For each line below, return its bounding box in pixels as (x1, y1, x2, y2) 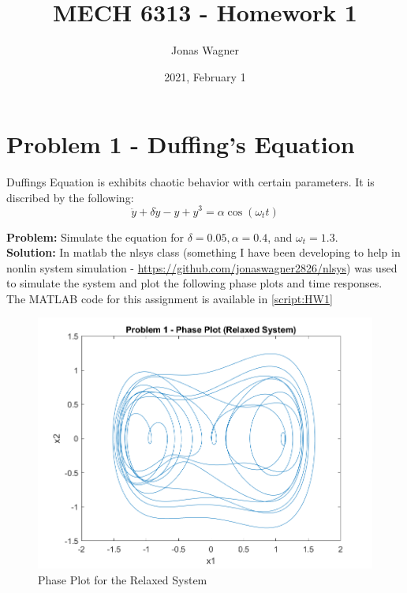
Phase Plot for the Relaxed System (38, 571, 207, 587)
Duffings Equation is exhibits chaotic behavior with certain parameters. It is (6, 174, 375, 190)
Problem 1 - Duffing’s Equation (6, 128, 355, 160)
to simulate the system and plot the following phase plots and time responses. (6, 275, 383, 291)
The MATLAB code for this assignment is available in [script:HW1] (6, 290, 333, 306)
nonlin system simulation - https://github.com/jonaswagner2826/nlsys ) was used (6, 259, 398, 276)
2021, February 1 (164, 68, 246, 84)
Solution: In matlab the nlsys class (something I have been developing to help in (6, 244, 401, 261)
